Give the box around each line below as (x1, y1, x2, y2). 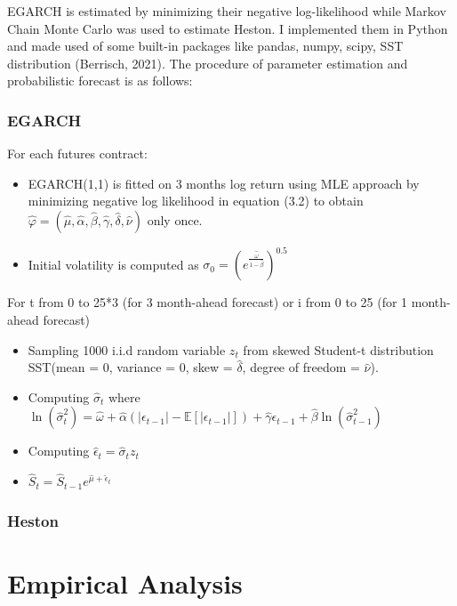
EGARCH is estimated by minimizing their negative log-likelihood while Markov (7, 2, 446, 20)
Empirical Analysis (7, 564, 243, 601)
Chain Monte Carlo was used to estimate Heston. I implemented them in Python (7, 19, 448, 37)
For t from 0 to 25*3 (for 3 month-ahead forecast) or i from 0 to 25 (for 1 (7, 293, 408, 311)
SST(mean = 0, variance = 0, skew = (28, 358, 233, 376)
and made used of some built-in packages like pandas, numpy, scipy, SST (7, 36, 404, 55)
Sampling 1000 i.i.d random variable (28, 340, 226, 359)
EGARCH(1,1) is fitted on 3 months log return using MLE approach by (28, 174, 420, 192)
